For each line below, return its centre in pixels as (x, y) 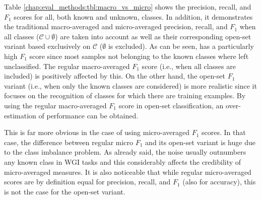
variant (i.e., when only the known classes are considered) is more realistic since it (130, 85)
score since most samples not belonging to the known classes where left (139, 56)
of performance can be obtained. (88, 115)
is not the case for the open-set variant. (65, 191)
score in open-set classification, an (171, 105)
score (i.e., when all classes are (189, 66)
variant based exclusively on (47, 46)
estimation (20, 115)
